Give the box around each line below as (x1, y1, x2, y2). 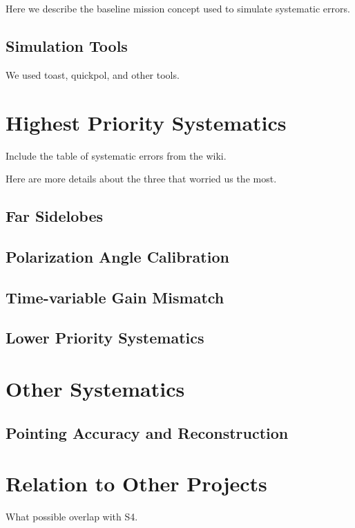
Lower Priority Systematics (6, 327, 204, 348)
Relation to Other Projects (6, 469, 267, 498)
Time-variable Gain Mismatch (6, 286, 224, 308)
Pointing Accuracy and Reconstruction (6, 422, 289, 443)
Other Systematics (6, 375, 185, 403)
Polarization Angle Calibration (6, 245, 229, 267)
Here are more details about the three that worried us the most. (6, 171, 277, 186)
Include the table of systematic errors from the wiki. (6, 148, 227, 162)
